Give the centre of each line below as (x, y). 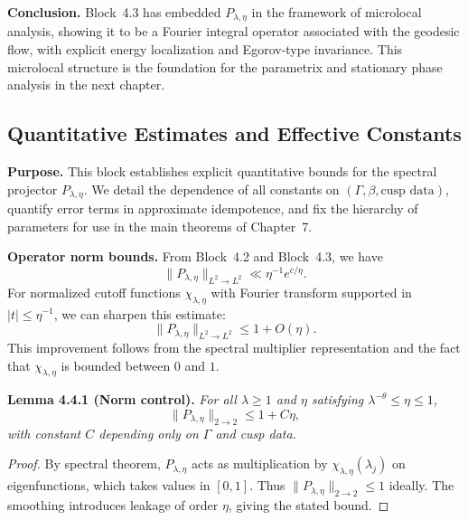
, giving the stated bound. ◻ (309, 504)
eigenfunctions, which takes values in (109, 485)
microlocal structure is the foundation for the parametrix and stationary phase (225, 66)
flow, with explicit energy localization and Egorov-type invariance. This (205, 49)
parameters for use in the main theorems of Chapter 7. (160, 226)
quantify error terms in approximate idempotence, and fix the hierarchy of (213, 208)
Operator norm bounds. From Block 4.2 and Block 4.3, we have (195, 256)
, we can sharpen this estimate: (140, 313)
